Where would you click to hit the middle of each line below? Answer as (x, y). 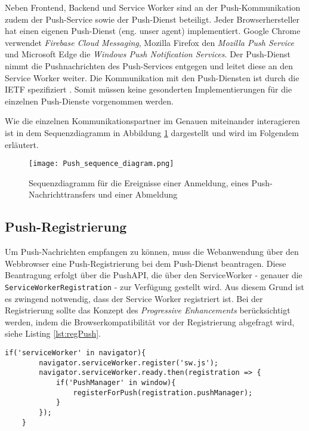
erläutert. (22, 144)
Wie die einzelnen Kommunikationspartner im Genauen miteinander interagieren (152, 121)
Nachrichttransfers (62, 194)
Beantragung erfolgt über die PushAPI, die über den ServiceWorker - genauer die (154, 275)
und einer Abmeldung (138, 194)
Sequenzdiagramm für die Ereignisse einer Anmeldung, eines (139, 182)
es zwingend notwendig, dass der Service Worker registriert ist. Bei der (134, 298)
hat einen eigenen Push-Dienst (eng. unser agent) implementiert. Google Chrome (153, 31)
